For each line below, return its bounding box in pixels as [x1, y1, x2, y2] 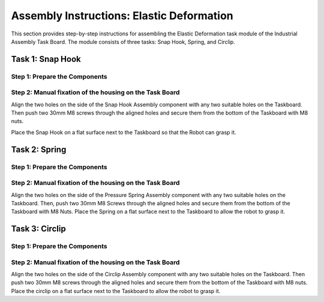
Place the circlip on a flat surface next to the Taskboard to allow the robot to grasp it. [11, 287, 221, 294]
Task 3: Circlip [11, 224, 66, 234]
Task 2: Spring [11, 144, 67, 154]
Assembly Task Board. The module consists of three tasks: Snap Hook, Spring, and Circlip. [11, 38, 235, 45]
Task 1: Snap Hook [11, 54, 81, 64]
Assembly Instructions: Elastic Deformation [11, 9, 233, 22]
